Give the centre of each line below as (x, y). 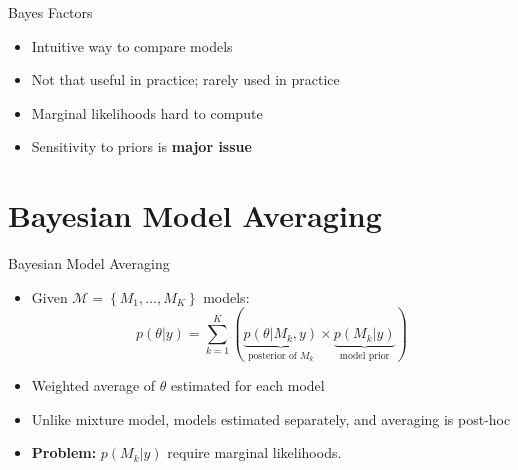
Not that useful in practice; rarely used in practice (185, 79)
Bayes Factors (50, 12)
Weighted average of (93, 385)
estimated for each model (248, 385)
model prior (364, 356)
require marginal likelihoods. (254, 452)
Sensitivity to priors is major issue (141, 146)
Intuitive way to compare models (132, 45)
